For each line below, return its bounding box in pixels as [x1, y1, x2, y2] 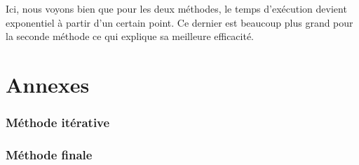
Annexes [6, 70, 90, 98]
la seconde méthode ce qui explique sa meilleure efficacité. [6, 29, 255, 44]
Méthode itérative [6, 114, 110, 131]
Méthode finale [6, 145, 93, 163]
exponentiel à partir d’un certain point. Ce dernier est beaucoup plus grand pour [6, 15, 353, 29]
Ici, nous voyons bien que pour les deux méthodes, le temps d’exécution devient [6, 1, 347, 15]
